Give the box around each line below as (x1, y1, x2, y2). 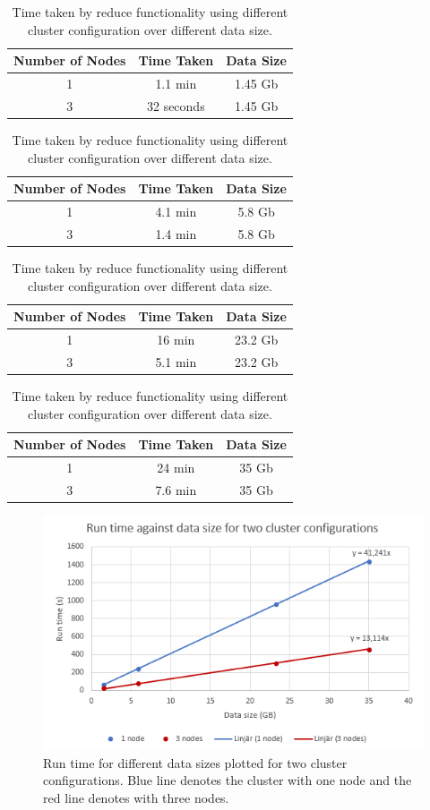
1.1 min (155, 74, 197, 93)
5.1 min (155, 352, 197, 371)
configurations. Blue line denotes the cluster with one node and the (43, 771, 412, 789)
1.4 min (155, 224, 197, 243)
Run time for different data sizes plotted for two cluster (43, 753, 348, 772)
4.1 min (155, 202, 197, 220)
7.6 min (155, 480, 197, 499)
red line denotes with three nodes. (43, 789, 229, 807)
